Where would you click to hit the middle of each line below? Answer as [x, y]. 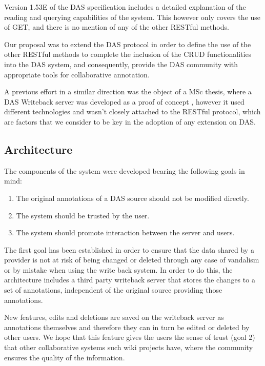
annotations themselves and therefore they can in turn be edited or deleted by [127, 327]
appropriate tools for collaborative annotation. [77, 74]
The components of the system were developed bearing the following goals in [125, 170]
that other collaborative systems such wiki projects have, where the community [129, 347]
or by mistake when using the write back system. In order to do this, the [118, 269]
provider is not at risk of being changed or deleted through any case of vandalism [132, 260]
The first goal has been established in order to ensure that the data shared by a [129, 249]
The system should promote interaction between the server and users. [125, 232]
